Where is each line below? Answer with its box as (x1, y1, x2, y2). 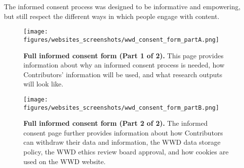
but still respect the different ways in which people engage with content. (4, 11, 220, 21)
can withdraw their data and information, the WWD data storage (23, 137, 221, 147)
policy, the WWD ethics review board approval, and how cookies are (23, 146, 229, 156)
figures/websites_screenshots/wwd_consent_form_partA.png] (23, 36, 219, 43)
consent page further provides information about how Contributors (23, 127, 223, 137)
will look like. (23, 79, 63, 89)
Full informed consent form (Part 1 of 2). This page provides (23, 50, 224, 60)
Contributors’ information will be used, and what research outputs (23, 69, 223, 79)
